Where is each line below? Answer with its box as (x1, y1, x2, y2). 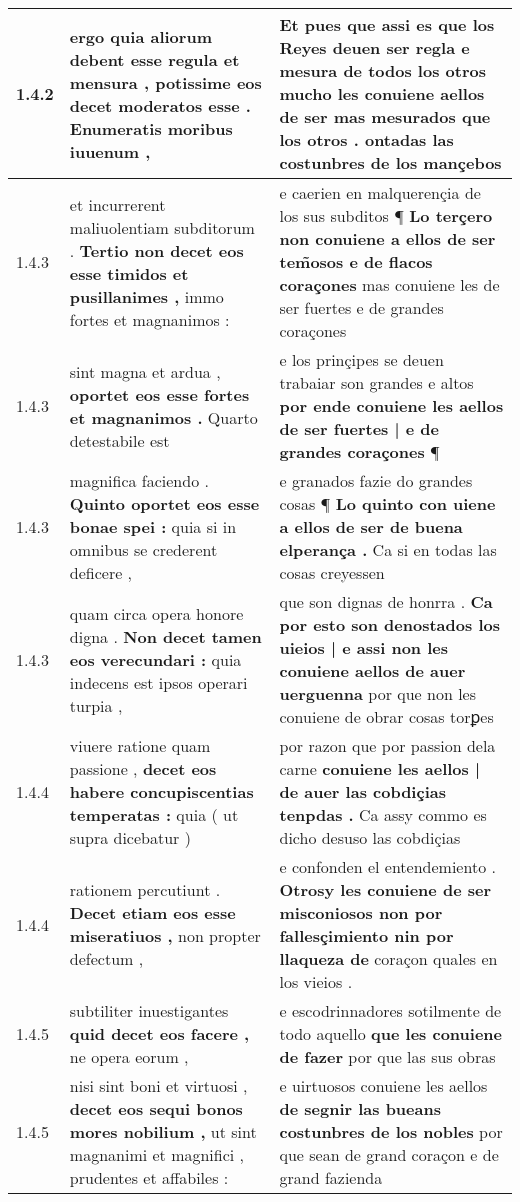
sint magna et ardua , (69, 359, 221, 383)
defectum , (69, 947, 144, 970)
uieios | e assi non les (279, 636, 449, 659)
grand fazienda (279, 1166, 383, 1189)
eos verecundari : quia (69, 647, 242, 671)
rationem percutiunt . (69, 878, 221, 901)
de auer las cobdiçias (279, 780, 446, 803)
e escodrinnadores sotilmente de (279, 999, 502, 1022)
